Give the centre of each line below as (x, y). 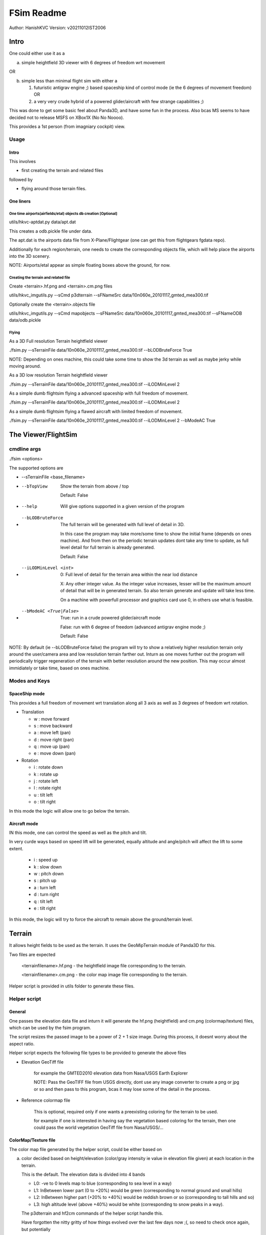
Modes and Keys (30, 681)
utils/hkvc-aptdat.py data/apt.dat (43, 222)
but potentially (36, 1229)
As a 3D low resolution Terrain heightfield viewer (58, 375)
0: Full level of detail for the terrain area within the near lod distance (129, 575)
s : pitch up (45, 881)
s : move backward (53, 726)
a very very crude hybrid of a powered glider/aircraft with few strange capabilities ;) (119, 101)
